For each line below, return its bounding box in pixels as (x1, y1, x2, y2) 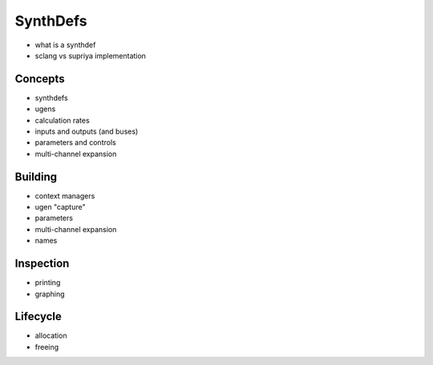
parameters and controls (34, 138, 116, 147)
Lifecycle (14, 310, 62, 323)
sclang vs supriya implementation (34, 50, 146, 60)
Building (14, 170, 58, 183)
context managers (34, 191, 95, 200)
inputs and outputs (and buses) (34, 126, 139, 136)
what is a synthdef (34, 40, 96, 50)
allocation (34, 331, 67, 340)
